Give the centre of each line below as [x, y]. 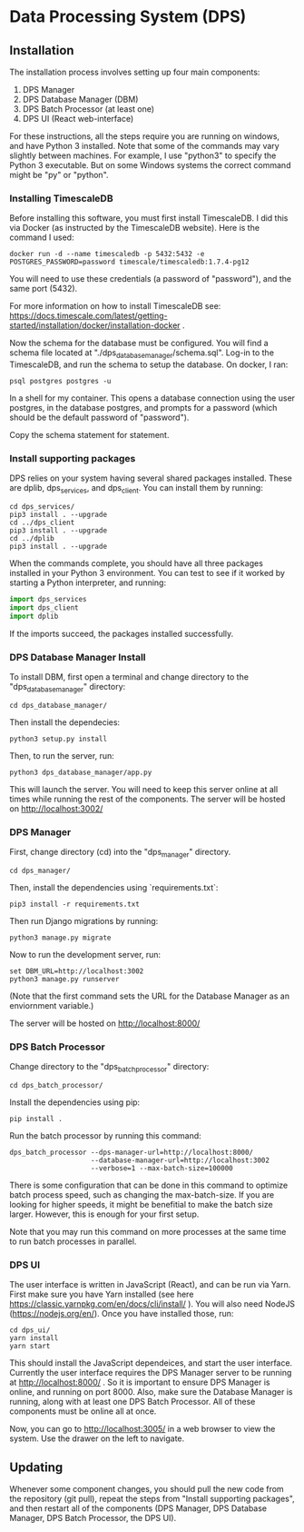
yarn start [30, 1347]
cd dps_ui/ [30, 1330]
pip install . [36, 1119]
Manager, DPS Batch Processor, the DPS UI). [93, 1518]
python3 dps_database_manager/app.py [81, 772]
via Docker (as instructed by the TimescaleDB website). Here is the [135, 228]
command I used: [42, 237]
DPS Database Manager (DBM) [80, 99]
